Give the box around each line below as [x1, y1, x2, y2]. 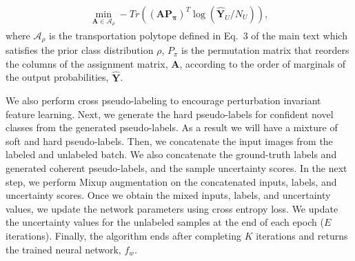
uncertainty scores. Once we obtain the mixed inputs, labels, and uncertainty [6, 188, 331, 202]
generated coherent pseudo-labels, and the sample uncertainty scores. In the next [6, 161, 347, 175]
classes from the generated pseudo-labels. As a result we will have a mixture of [6, 120, 338, 135]
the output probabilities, [6, 70, 109, 84]
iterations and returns [256, 229, 348, 243]
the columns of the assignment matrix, [6, 56, 168, 70]
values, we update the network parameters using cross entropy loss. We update [6, 201, 338, 215]
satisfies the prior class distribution [6, 43, 154, 57]
